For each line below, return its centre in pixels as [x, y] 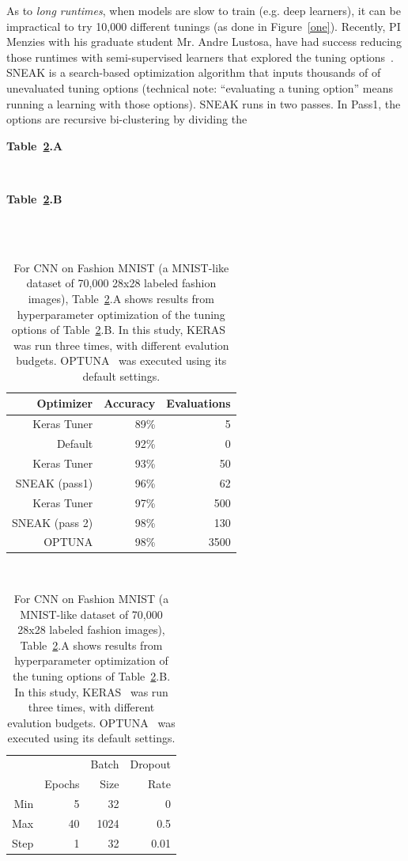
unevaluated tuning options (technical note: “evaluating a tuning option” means [200, 87]
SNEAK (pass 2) [53, 522]
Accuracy [130, 403]
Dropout [151, 764]
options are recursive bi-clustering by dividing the [127, 119]
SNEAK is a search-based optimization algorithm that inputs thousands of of [194, 72]
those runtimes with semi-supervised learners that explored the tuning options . [200, 57]
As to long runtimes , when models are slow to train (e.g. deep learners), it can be [204, 10]
